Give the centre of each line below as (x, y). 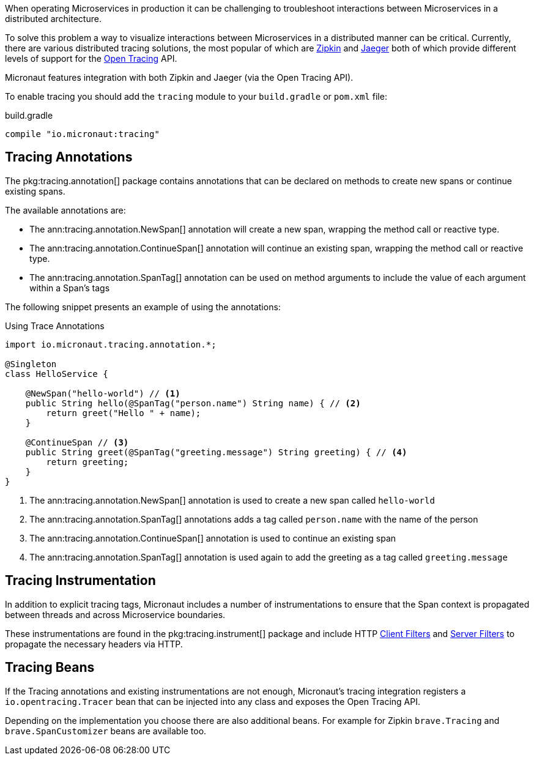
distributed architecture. (53, 19)
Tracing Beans (50, 668)
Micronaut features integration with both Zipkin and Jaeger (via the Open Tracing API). (179, 77)
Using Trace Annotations (55, 326)
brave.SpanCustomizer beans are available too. (106, 731)
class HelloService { (57, 374)
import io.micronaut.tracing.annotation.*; (111, 344)
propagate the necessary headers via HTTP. (94, 644)
